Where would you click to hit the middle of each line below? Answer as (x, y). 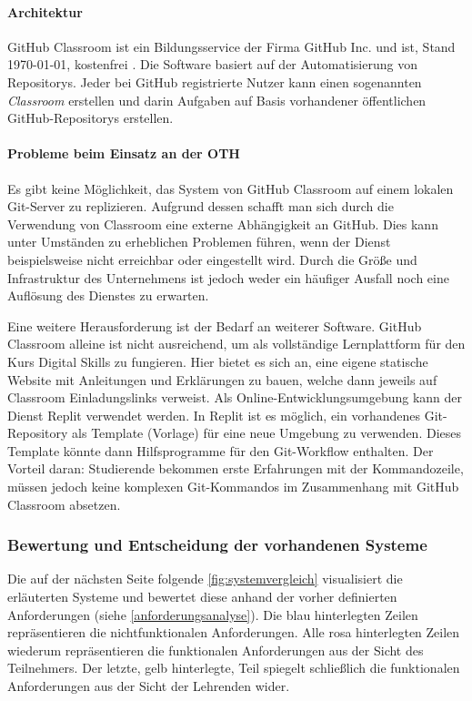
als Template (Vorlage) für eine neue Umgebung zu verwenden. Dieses (266, 433)
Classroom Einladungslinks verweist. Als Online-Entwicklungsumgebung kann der (235, 397)
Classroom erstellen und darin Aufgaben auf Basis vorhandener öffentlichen (217, 100)
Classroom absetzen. (64, 504)
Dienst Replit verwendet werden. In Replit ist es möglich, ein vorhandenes (214, 415)
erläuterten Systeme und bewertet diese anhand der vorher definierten (202, 597)
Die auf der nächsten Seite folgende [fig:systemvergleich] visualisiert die (205, 579)
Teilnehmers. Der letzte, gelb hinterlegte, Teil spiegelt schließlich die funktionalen (234, 668)
